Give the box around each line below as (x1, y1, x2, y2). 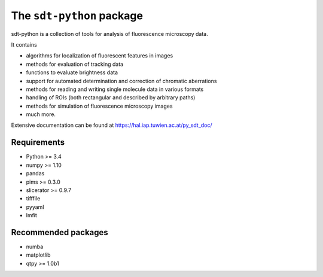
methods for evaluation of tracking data (26, 60, 124, 68)
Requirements (11, 138, 65, 148)
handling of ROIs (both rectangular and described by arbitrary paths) (26, 94, 196, 101)
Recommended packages (11, 227, 109, 238)
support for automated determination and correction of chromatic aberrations (26, 77, 217, 84)
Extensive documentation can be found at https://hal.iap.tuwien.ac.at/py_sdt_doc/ (11, 121, 212, 129)
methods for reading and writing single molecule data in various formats (26, 86, 204, 93)
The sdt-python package (11, 9, 144, 22)
